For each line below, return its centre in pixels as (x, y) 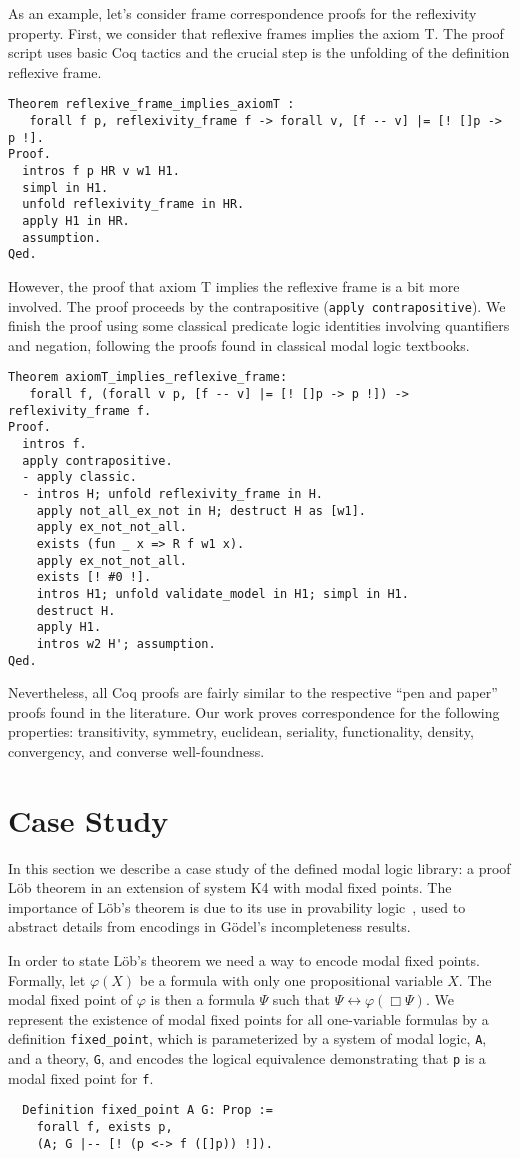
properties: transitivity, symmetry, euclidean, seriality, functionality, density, (241, 731)
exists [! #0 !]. (94, 577)
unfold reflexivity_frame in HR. (133, 204)
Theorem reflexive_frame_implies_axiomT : (151, 104)
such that (301, 999)
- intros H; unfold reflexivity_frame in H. (172, 493)
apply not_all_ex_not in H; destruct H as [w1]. (201, 510)
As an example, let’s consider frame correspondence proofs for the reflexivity (242, 13)
